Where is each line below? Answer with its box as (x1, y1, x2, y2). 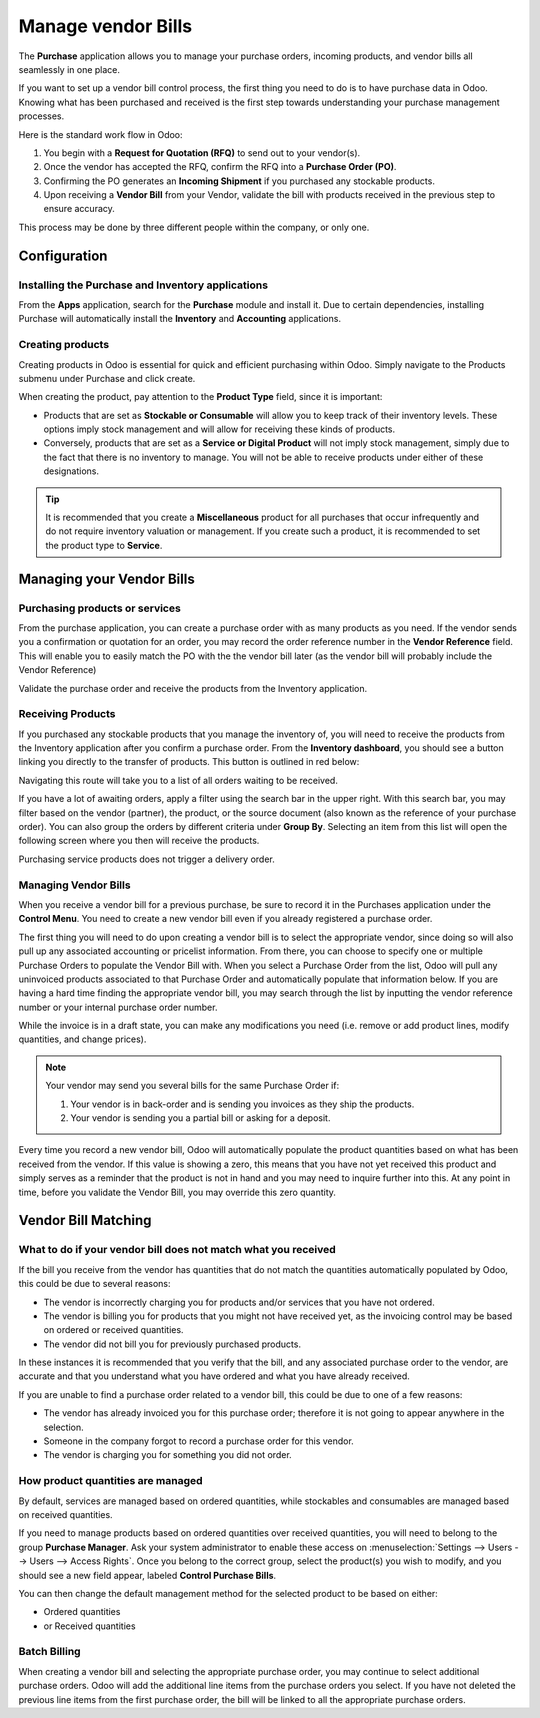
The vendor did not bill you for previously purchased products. (43, 1338, 302, 1350)
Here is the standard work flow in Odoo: (18, 128, 184, 140)
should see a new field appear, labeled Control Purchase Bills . (18, 1569, 277, 1581)
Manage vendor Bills (18, 15, 193, 37)
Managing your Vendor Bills (18, 570, 195, 587)
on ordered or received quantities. (43, 1324, 184, 1336)
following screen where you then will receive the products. (18, 835, 260, 847)
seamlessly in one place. (18, 63, 120, 75)
